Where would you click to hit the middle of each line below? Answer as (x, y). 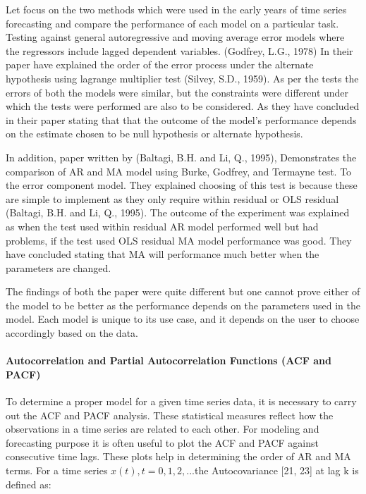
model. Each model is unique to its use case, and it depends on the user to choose (183, 319)
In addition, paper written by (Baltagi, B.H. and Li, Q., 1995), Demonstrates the (181, 157)
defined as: (29, 484)
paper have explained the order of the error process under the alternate (160, 64)
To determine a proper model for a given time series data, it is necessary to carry (181, 401)
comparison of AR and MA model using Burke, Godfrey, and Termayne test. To (179, 171)
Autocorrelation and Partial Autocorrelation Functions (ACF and (169, 360)
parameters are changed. (59, 267)
